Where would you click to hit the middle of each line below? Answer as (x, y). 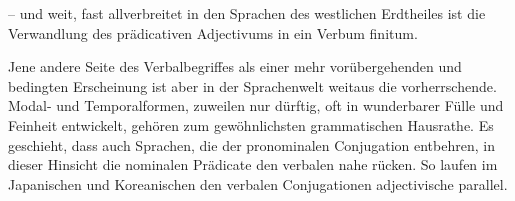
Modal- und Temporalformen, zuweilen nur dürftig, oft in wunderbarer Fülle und (256, 105)
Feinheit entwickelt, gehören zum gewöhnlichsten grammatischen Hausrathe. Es (251, 124)
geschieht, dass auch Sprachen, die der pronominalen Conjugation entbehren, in (251, 144)
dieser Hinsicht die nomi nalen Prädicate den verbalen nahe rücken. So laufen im (253, 164)
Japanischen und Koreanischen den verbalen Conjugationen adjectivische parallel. (258, 183)
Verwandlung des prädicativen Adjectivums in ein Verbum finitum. (213, 32)
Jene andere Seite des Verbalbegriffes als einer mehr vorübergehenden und (235, 66)
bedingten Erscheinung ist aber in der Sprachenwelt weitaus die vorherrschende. (252, 85)
